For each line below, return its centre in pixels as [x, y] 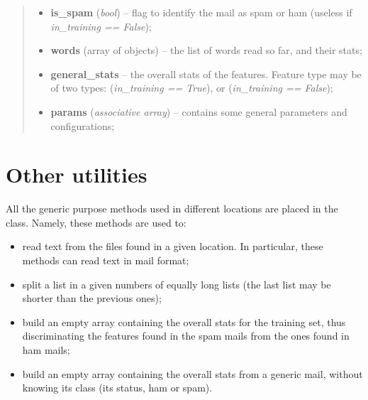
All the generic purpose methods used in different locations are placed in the [172, 209]
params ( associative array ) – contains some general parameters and [199, 111]
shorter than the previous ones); [92, 298]
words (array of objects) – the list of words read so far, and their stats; [206, 50]
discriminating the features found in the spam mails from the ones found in [186, 336]
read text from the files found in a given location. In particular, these [173, 246]
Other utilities [77, 174]
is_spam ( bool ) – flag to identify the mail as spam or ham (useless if [201, 12]
